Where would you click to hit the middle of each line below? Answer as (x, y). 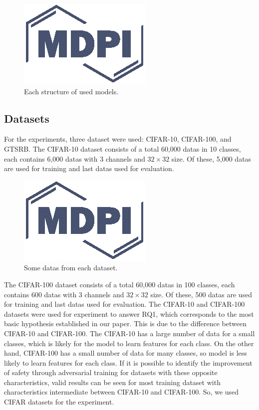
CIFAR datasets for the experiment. (59, 402)
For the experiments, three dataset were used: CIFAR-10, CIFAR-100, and (118, 139)
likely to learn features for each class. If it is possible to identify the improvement (128, 362)
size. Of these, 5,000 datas (211, 158)
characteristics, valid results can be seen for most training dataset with (112, 382)
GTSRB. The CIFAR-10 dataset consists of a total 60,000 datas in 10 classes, (123, 148)
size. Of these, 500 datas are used (201, 294)
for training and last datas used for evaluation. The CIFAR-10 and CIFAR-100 (125, 304)
